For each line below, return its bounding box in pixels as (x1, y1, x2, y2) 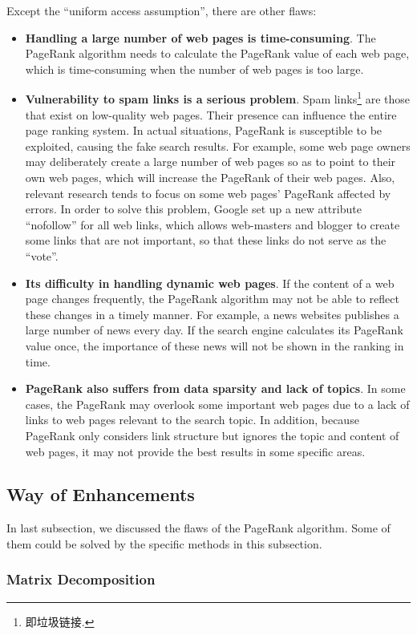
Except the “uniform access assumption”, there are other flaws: (6, 2, 317, 18)
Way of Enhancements (6, 482, 195, 507)
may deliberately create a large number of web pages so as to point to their (25, 153, 396, 170)
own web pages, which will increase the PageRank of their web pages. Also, (25, 169, 395, 185)
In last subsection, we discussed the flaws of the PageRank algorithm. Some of (6, 520, 391, 536)
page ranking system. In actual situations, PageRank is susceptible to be (25, 122, 383, 139)
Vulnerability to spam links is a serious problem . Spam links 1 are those (25, 88, 411, 107)
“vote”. (25, 247, 59, 264)
